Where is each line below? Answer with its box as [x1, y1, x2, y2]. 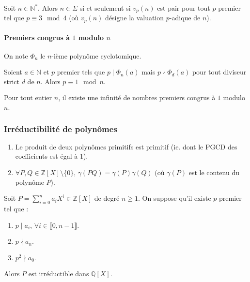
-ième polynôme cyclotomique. [51, 50, 141, 60]
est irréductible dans [28, 268, 89, 279]
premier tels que [57, 67, 105, 77]
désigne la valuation [105, 13, 164, 23]
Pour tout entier [4, 92, 52, 103]
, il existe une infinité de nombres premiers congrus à [58, 92, 216, 103]
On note [4, 50, 28, 60]
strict [4, 76, 20, 86]
